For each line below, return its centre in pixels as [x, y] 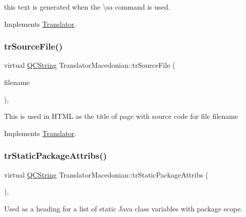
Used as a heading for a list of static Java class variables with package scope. [123, 208]
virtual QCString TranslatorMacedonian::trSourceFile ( [90, 65]
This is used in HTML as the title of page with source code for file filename [121, 116]
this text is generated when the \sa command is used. [87, 7]
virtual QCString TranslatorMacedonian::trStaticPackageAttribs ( [106, 174]
